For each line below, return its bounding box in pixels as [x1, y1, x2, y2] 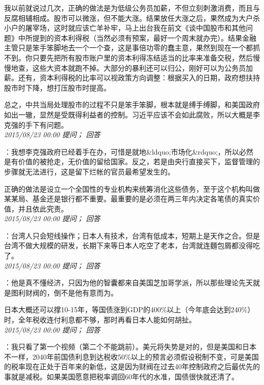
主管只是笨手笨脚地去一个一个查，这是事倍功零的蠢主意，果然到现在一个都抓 [4, 42, 260, 53]
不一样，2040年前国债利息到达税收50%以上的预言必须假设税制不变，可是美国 [4, 351, 259, 362]
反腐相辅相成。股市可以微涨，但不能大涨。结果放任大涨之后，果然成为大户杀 [4, 12, 260, 23]
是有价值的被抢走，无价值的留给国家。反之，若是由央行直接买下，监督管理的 [4, 156, 260, 167]
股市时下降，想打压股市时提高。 [4, 82, 111, 93]
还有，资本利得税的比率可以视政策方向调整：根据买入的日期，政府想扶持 [18, 72, 260, 83]
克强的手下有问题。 [4, 119, 68, 130]
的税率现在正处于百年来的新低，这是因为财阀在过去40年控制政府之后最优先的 [4, 361, 260, 372]
